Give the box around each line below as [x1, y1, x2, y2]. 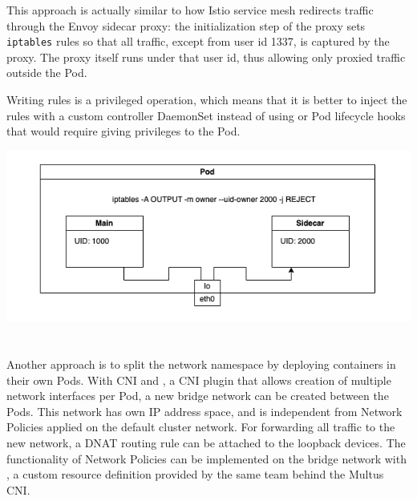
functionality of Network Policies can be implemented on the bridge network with [6, 450, 407, 467]
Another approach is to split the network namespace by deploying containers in [6, 356, 396, 373]
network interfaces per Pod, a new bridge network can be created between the [6, 387, 389, 404]
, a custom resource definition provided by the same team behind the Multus [6, 466, 384, 483]
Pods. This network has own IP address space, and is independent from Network [6, 402, 403, 419]
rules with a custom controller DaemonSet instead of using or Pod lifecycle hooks [6, 107, 406, 123]
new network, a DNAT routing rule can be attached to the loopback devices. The [6, 434, 406, 451]
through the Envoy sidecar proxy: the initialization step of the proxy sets [6, 17, 366, 34]
